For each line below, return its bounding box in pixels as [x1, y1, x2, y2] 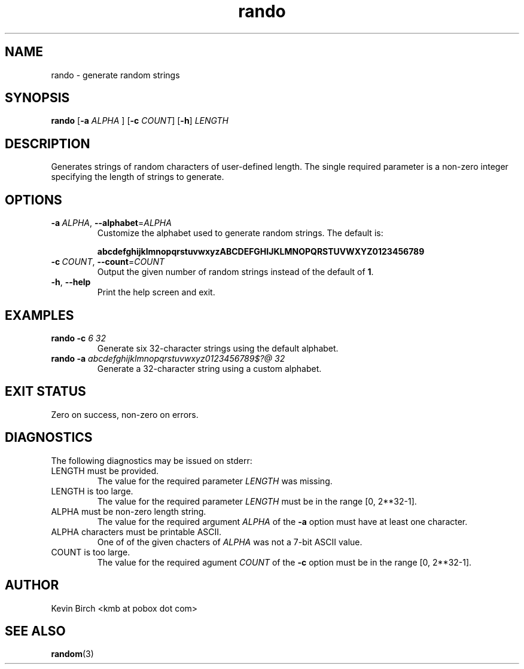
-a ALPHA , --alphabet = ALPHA [51, 218, 172, 228]
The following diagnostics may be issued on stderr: [51, 455, 252, 466]
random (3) [51, 649, 94, 659]
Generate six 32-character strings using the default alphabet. [97, 343, 339, 353]
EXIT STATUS [5, 384, 86, 399]
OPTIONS [5, 192, 62, 207]
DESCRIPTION [5, 136, 90, 151]
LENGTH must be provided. [51, 465, 159, 476]
